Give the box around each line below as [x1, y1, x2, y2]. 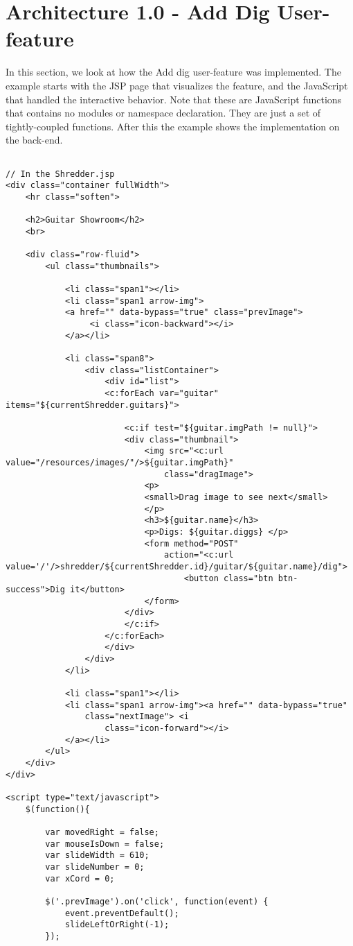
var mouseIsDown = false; [45, 839, 165, 849]
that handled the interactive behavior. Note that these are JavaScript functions [6, 92, 342, 106]
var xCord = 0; [45, 873, 115, 884]
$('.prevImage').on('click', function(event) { [45, 896, 269, 906]
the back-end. [6, 132, 63, 147]
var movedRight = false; [45, 827, 159, 837]
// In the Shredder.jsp [6, 169, 115, 179]
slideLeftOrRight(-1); [64, 920, 170, 930]
